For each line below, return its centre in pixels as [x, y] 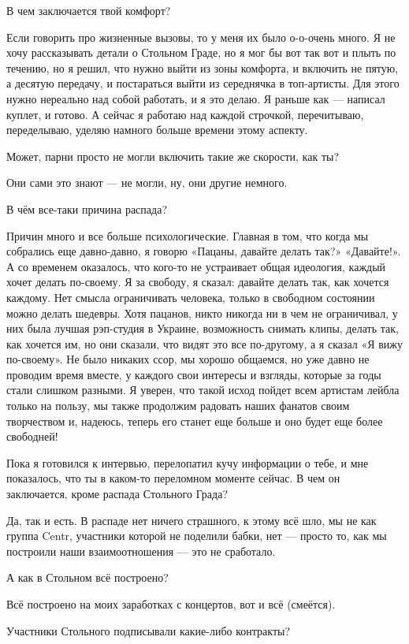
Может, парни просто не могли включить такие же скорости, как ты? [173, 156]
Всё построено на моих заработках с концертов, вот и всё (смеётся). [171, 604]
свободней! [32, 436]
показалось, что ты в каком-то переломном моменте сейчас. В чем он [173, 478]
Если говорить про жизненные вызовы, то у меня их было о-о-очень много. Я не [201, 37]
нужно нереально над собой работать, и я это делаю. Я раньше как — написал [196, 98]
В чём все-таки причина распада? [87, 208]
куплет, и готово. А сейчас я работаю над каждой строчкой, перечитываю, [185, 114]
